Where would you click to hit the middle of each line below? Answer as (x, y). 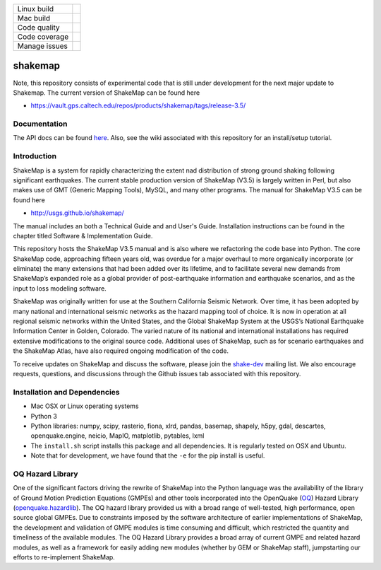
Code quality (38, 27)
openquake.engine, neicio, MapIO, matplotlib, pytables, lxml (117, 436)
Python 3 (44, 416)
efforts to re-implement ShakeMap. (64, 557)
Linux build (36, 9)
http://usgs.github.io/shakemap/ (78, 213)
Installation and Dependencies (66, 392)
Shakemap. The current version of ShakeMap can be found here (107, 93)
